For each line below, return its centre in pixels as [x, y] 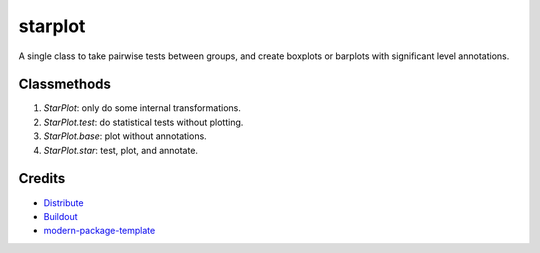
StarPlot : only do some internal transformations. [142, 108]
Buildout [61, 216]
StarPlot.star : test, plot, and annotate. [121, 150]
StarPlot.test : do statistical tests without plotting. [143, 122]
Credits [42, 178]
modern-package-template [99, 231]
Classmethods [65, 84]
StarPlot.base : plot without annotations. [125, 136]
